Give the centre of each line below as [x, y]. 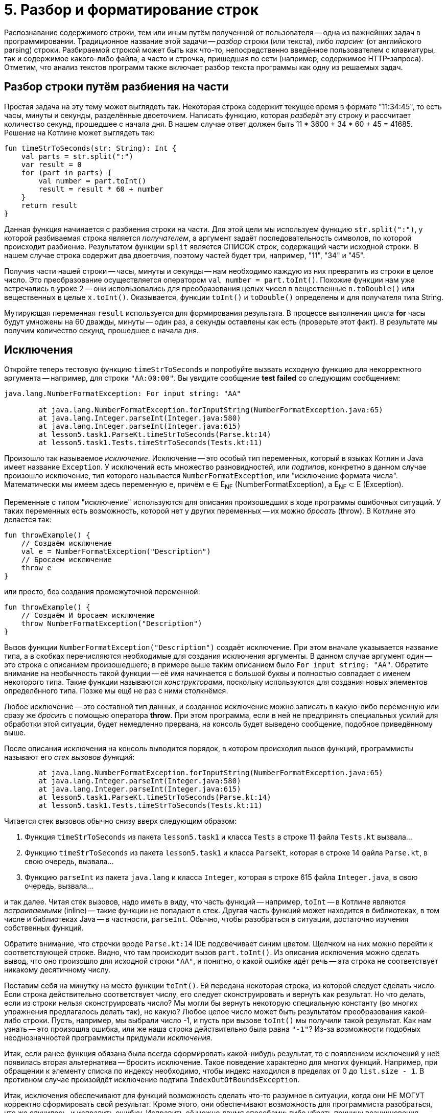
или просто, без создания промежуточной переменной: [102, 592]
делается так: [28, 520]
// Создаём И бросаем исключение [88, 616]
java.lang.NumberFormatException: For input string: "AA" [123, 394]
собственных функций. [44, 928]
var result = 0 [51, 164]
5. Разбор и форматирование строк [132, 10]
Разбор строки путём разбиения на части [116, 87]
